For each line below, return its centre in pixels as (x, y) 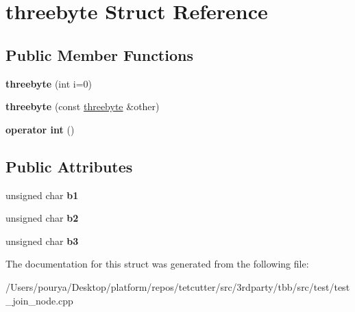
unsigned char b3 (42, 240)
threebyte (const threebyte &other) (83, 106)
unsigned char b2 (42, 218)
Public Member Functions (99, 54)
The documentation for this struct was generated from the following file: (157, 264)
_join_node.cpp (39, 300)
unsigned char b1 (42, 195)
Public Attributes (69, 166)
